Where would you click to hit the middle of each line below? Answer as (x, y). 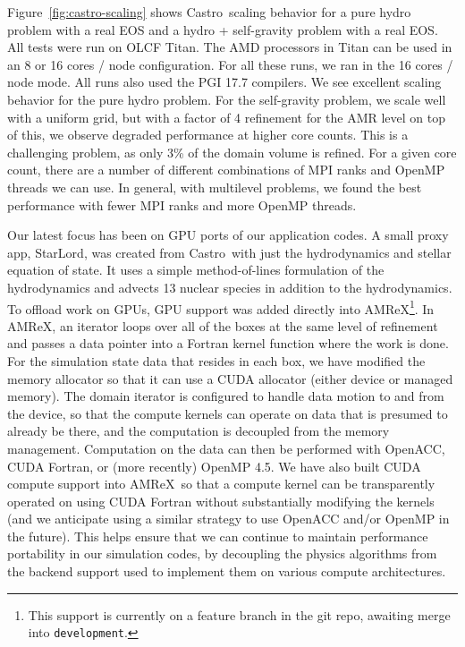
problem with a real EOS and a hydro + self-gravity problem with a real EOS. (223, 29)
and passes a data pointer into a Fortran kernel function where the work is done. (228, 343)
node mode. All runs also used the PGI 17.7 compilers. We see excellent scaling (224, 82)
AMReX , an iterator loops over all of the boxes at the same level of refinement (223, 325)
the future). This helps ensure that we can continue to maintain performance (218, 536)
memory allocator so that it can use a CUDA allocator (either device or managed (230, 378)
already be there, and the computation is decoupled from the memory (199, 431)
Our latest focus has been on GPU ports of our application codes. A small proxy (228, 235)
